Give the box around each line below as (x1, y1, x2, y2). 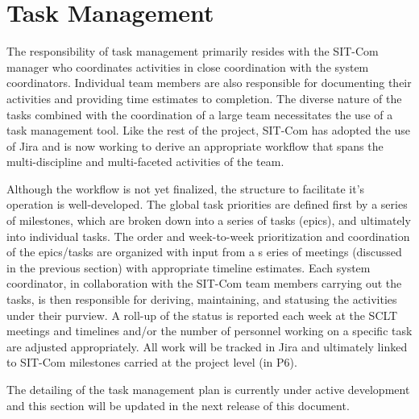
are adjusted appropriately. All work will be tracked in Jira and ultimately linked (6, 338, 408, 355)
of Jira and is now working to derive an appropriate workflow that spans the (6, 137, 384, 154)
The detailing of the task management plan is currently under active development (6, 381, 410, 397)
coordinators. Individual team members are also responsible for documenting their (6, 74, 412, 91)
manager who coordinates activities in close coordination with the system (6, 58, 369, 75)
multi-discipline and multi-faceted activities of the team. (6, 153, 284, 170)
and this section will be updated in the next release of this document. (6, 396, 350, 413)
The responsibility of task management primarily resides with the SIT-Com (6, 43, 379, 60)
